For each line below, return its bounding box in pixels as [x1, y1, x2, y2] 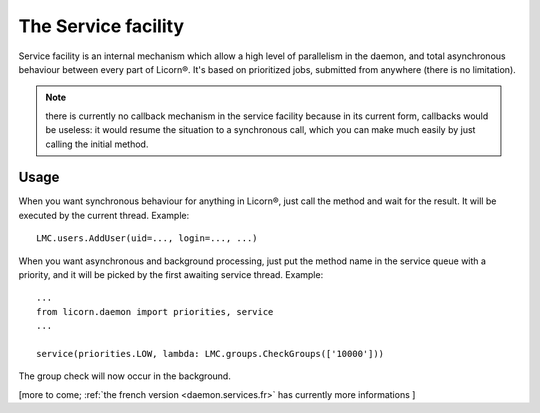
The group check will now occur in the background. [18, 370, 232, 382]
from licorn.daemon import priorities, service [36, 306, 274, 317]
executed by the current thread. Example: [18, 209, 190, 221]
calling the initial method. [45, 138, 149, 150]
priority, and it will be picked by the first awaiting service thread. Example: [18, 268, 324, 280]
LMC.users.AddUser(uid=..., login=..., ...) [36, 233, 259, 244]
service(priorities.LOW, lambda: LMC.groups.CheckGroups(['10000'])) [36, 348, 385, 359]
